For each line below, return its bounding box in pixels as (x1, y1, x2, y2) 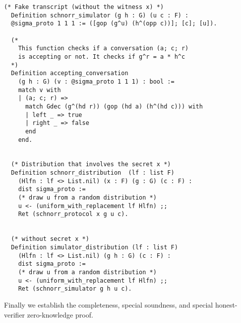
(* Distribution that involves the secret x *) (11, 161, 171, 168)
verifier (4, 309, 25, 320)
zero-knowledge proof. (27, 309, 93, 320)
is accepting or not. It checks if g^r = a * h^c (18, 53, 185, 60)
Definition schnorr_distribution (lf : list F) (11, 169, 175, 177)
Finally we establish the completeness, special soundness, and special (4, 299, 213, 310)
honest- (215, 299, 238, 310)
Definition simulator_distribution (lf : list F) (11, 244, 178, 251)
